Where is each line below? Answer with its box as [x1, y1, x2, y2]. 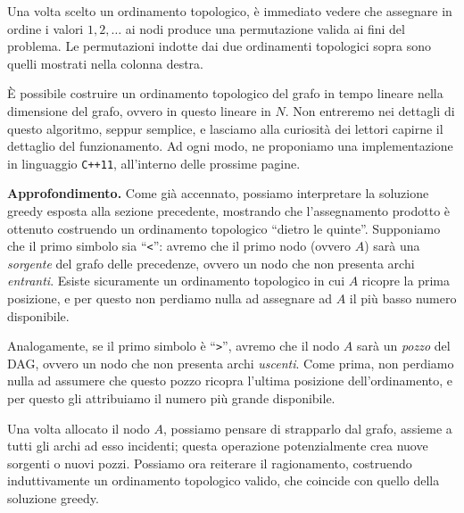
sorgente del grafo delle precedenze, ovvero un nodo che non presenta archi [7, 253, 415, 272]
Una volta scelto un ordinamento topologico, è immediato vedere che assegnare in [7, 2, 452, 20]
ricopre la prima [361, 271, 450, 290]
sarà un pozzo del [356, 336, 451, 355]
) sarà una [364, 236, 420, 255]
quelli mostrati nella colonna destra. [7, 54, 203, 72]
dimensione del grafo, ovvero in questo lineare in [7, 101, 271, 120]
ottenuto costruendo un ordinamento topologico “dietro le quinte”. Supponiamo [7, 219, 441, 237]
